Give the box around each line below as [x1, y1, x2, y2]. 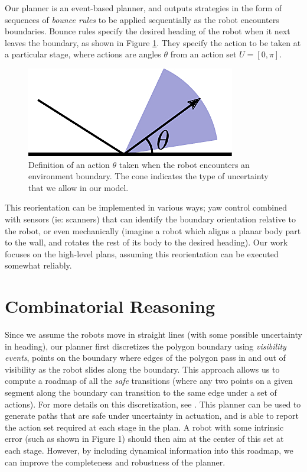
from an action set [170, 48, 237, 60]
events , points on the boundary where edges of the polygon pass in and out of [5, 351, 286, 364]
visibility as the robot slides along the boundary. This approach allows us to [5, 363, 280, 375]
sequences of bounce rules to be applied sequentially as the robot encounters [5, 13, 279, 25]
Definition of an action [28, 158, 110, 170]
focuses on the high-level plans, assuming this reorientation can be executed [5, 247, 279, 260]
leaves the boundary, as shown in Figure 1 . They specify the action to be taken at [5, 36, 301, 49]
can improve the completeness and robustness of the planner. [5, 455, 226, 468]
